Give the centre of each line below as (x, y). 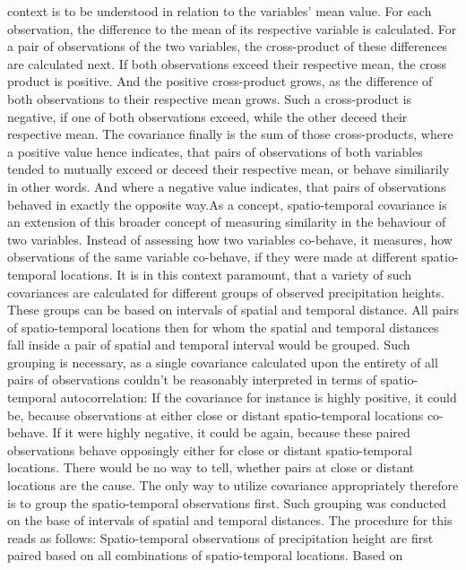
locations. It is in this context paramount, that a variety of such (236, 274)
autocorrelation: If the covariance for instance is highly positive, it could (259, 397)
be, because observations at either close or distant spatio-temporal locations (216, 415)
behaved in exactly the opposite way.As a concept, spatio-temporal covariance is (227, 204)
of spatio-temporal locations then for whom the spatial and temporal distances (223, 327)
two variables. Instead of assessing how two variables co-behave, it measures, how (230, 239)
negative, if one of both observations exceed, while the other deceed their (207, 116)
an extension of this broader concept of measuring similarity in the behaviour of (227, 222)
